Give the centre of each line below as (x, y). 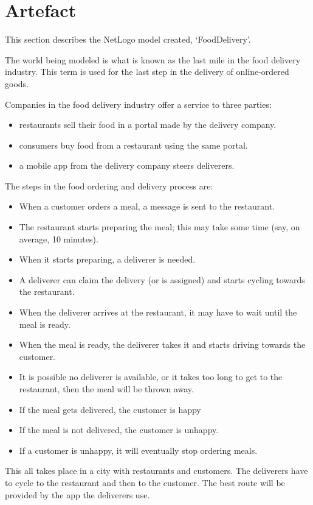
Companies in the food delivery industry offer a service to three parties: (138, 104)
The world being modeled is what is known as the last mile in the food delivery (153, 59)
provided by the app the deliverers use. (77, 494)
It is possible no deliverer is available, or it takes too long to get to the (151, 377)
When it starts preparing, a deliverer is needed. (107, 259)
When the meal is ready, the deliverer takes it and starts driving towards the (162, 344)
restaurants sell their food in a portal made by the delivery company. (148, 125)
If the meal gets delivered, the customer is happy (110, 409)
